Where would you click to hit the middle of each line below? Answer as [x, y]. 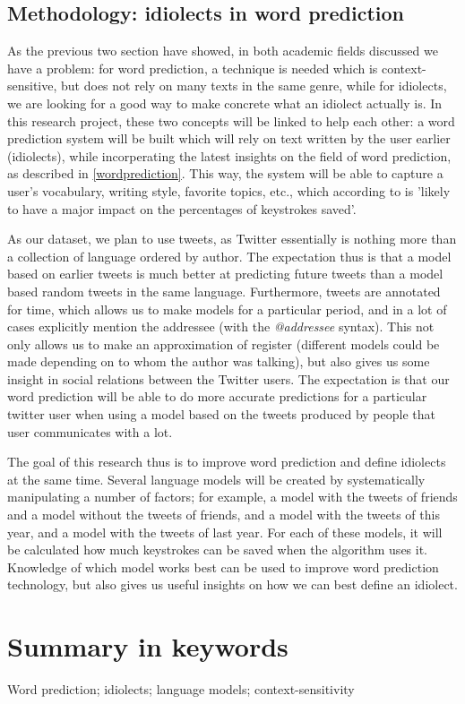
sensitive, [32, 86]
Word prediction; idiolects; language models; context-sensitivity [181, 689]
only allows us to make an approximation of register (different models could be [224, 343]
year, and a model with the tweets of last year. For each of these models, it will [225, 532]
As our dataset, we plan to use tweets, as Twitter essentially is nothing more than [232, 239]
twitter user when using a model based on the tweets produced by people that [221, 414]
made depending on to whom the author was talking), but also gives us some [219, 361]
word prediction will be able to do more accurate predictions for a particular [217, 396]
